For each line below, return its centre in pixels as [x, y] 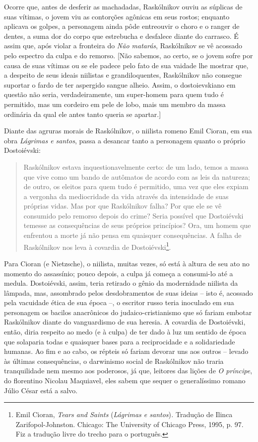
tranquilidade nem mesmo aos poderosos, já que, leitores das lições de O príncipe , [128, 371]
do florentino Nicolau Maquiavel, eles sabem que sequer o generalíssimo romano [125, 381]
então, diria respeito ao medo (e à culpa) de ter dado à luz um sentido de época [125, 332]
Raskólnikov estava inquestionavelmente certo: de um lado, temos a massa [136, 166]
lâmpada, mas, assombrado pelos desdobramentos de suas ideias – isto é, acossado [129, 292]
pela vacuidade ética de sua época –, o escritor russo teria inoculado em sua [119, 302]
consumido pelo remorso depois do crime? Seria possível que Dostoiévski [133, 215]
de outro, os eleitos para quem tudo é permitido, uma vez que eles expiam [136, 186]
